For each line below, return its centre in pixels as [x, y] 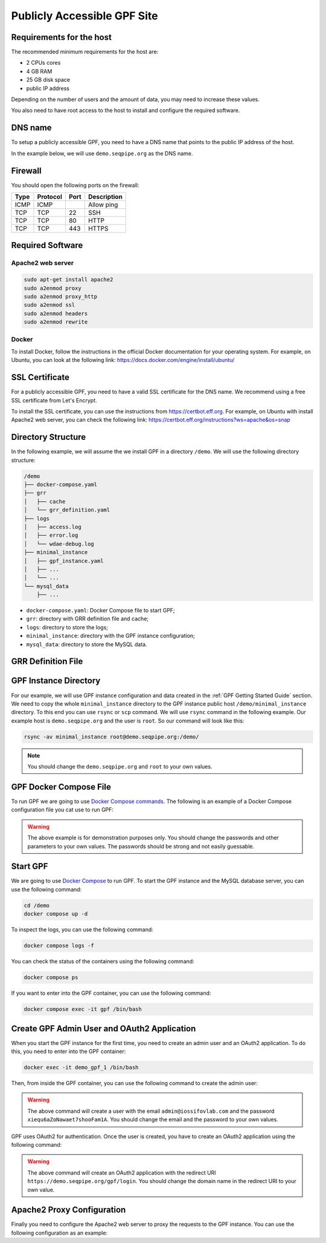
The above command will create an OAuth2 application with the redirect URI [122, 1172]
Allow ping [103, 205]
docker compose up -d [56, 914]
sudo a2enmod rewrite [56, 322]
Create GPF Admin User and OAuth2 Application [104, 1028]
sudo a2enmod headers [56, 313]
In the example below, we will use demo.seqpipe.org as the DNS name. [102, 153]
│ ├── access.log [53, 527]
